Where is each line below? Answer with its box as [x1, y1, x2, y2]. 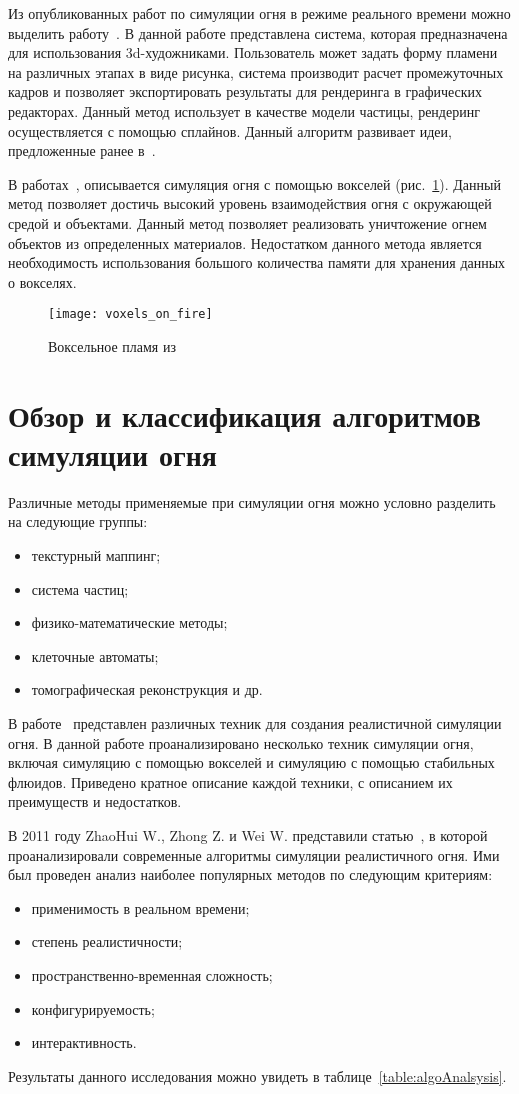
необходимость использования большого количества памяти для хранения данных [8, 252, 506, 273]
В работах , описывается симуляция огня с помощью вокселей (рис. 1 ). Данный [8, 173, 501, 194]
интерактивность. [31, 1032, 137, 1053]
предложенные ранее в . [8, 140, 156, 161]
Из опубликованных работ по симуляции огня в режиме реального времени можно [8, 3, 511, 23]
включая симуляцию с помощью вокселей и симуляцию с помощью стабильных [8, 752, 495, 773]
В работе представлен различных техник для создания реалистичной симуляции [8, 713, 502, 734]
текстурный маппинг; [31, 545, 161, 566]
